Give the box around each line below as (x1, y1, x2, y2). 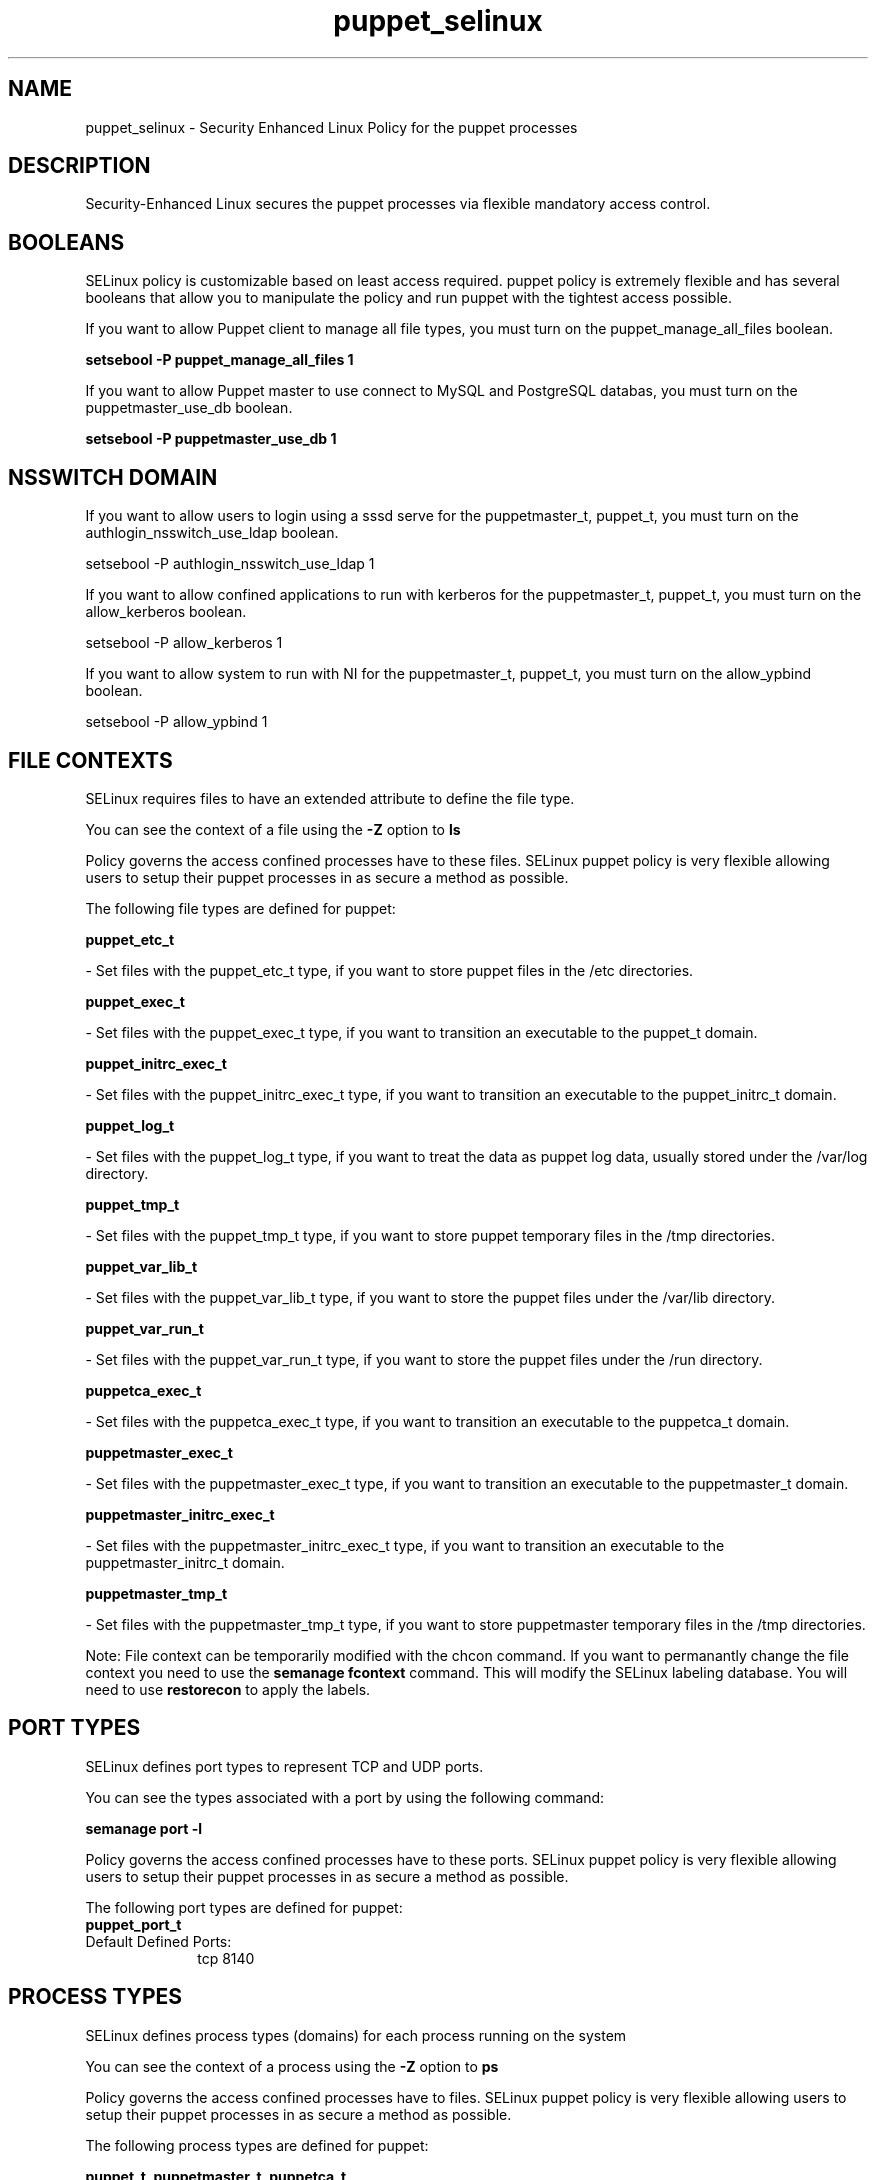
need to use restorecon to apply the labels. (85, 1680, 371, 1698)
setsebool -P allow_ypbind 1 (85, 713, 268, 731)
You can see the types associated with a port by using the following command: (85, 1788, 605, 1806)
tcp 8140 (197, 1949, 255, 1967)
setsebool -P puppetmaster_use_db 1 (85, 430, 337, 448)
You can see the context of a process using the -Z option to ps (85, 2057, 499, 2075)
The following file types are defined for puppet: (85, 899, 396, 917)
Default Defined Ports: (85, 1932, 232, 1950)
